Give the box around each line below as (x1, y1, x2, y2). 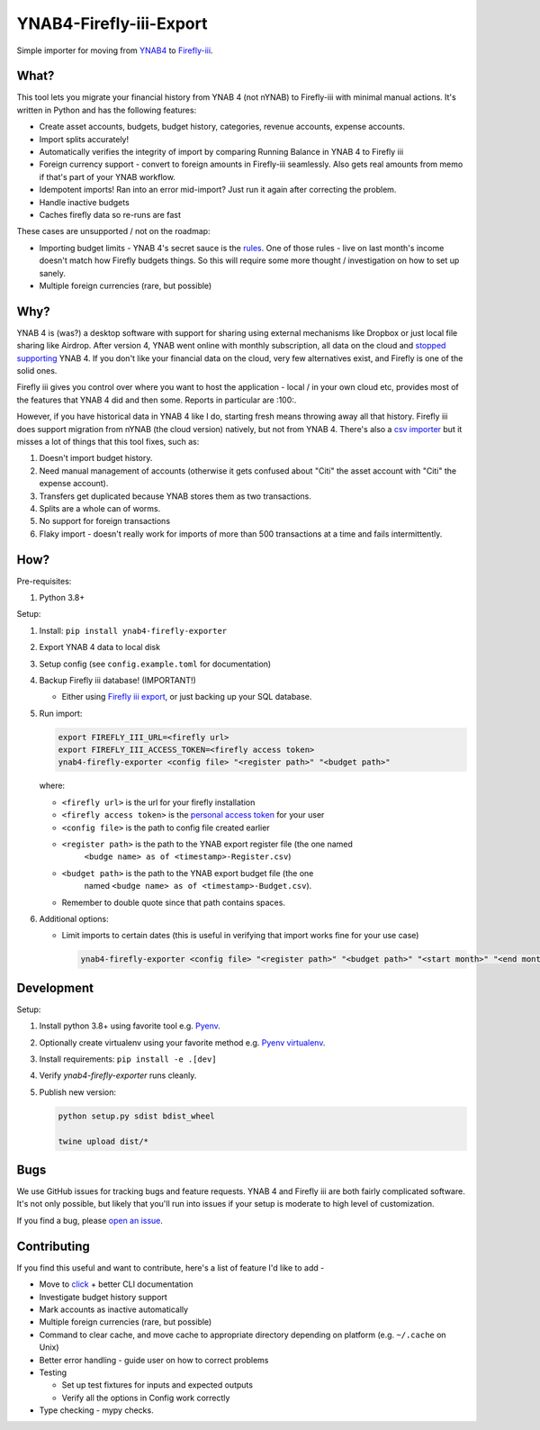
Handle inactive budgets (39, 196, 130, 207)
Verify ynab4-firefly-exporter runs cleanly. (39, 1070, 197, 1081)
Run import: (39, 708, 83, 719)
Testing (39, 1367, 67, 1378)
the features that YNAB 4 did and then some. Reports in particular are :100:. (16, 394, 297, 405)
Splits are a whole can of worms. (39, 502, 161, 513)
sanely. (39, 267, 67, 278)
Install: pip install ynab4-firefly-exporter (39, 625, 228, 636)
